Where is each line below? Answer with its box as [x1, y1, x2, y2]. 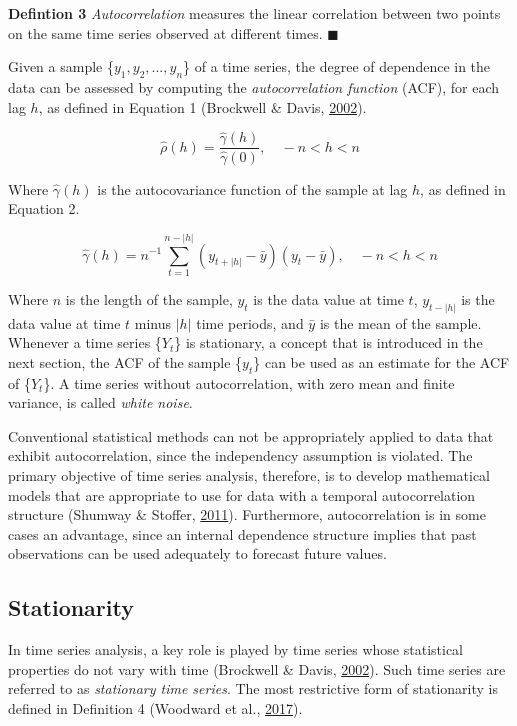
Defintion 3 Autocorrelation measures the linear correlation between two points [8, 3, 501, 23]
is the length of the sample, [65, 288, 233, 309]
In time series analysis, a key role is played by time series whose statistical [8, 639, 464, 660]
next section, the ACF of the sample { [8, 351, 243, 372]
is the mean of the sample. [319, 312, 482, 333]
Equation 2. [8, 198, 80, 219]
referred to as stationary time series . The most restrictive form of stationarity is [8, 678, 499, 699]
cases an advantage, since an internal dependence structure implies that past [8, 523, 477, 544]
